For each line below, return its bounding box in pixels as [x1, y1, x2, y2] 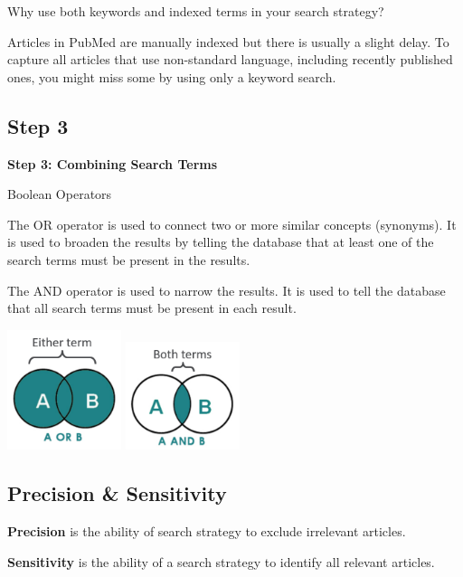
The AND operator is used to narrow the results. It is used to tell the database [7, 280, 446, 299]
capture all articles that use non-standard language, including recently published [7, 50, 453, 69]
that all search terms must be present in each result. [7, 298, 297, 317]
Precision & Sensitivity [7, 479, 227, 507]
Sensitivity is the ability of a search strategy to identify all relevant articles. [7, 552, 435, 571]
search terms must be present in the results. [7, 250, 250, 269]
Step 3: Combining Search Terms [7, 154, 218, 173]
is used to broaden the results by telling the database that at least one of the [7, 232, 434, 251]
